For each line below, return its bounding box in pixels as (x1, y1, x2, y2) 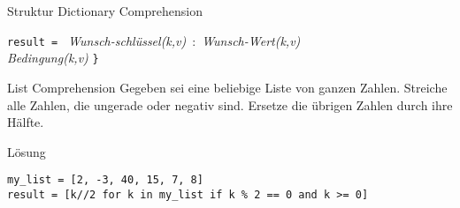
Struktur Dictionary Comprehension (7, 2, 203, 19)
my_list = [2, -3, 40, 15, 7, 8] (7, 174, 203, 187)
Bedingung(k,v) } (7, 48, 99, 67)
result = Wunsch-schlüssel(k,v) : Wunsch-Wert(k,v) (7, 31, 301, 49)
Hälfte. (7, 113, 44, 131)
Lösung (7, 142, 46, 160)
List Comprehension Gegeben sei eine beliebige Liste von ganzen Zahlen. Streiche (7, 78, 448, 96)
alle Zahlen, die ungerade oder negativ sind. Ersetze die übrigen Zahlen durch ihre (7, 95, 453, 114)
